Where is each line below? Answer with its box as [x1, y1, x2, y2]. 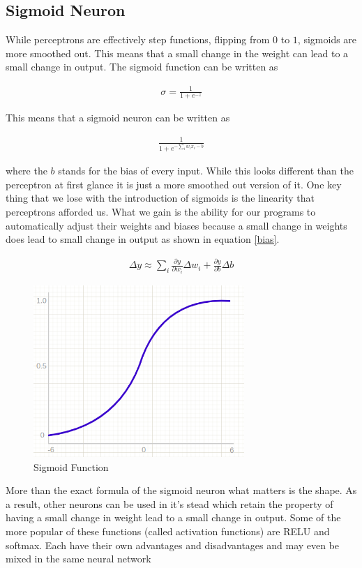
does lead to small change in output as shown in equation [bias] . [6, 232, 280, 246]
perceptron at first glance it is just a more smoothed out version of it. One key [6, 177, 342, 191]
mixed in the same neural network [6, 551, 151, 566]
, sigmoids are [297, 32, 357, 47]
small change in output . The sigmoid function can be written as [6, 59, 278, 74]
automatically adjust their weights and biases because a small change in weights [6, 218, 347, 232]
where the [6, 163, 47, 178]
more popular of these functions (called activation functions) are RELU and [6, 524, 330, 539]
